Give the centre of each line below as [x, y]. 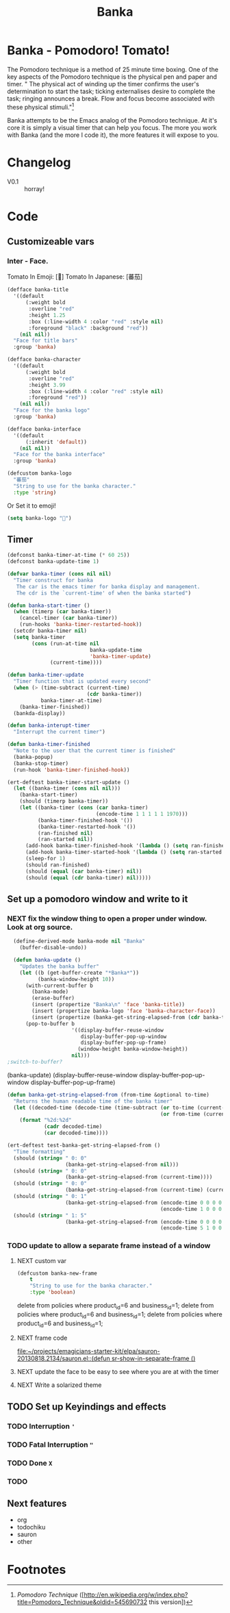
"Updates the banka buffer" [59, 966]
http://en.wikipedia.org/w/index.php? [136, 1595]
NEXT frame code [42, 1338]
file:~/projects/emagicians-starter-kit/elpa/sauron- [89, 1351]
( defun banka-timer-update [46, 675]
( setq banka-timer [40, 637]
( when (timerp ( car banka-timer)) [62, 612]
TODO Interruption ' [41, 1426]
